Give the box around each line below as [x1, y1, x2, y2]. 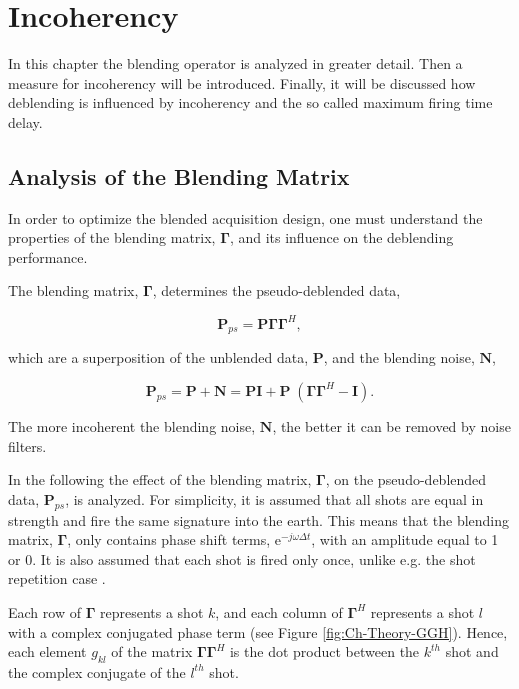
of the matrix [111, 641, 193, 662]
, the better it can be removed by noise [272, 415, 511, 436]
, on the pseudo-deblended [325, 469, 487, 490]
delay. [8, 111, 43, 132]
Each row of [8, 601, 81, 622]
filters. [8, 435, 47, 456]
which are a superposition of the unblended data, [8, 347, 309, 368]
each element [8, 641, 87, 662]
